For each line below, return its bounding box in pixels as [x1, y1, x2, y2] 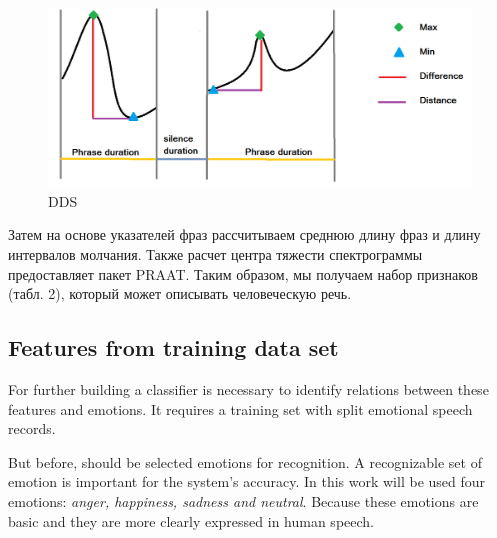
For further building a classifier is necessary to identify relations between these [8, 379, 489, 400]
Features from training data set [8, 332, 339, 363]
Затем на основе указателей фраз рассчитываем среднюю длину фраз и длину [8, 224, 481, 245]
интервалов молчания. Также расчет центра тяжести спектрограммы [8, 244, 423, 265]
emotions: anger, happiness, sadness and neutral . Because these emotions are [8, 491, 479, 512]
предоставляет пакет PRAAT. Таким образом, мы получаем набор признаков [8, 263, 478, 284]
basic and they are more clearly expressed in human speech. [8, 510, 374, 531]
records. [8, 418, 56, 439]
